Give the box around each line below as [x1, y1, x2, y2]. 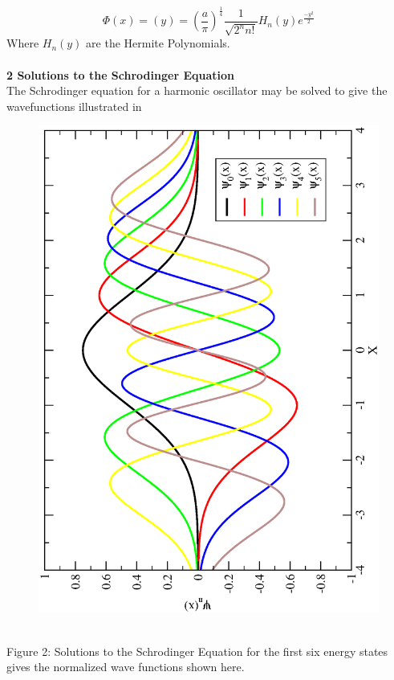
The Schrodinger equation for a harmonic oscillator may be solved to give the [6, 82, 388, 99]
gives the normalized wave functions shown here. [6, 658, 245, 675]
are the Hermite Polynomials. [86, 35, 230, 51]
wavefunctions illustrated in [6, 97, 142, 114]
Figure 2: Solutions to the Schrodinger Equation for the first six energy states [6, 642, 388, 659]
